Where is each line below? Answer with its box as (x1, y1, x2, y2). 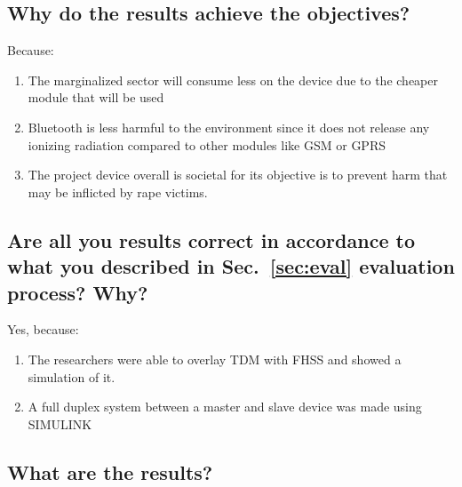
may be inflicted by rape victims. (28, 182, 208, 201)
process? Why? (7, 278, 148, 306)
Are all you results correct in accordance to (7, 226, 415, 253)
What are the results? (7, 458, 213, 485)
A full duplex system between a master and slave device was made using (28, 397, 422, 416)
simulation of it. (28, 367, 115, 386)
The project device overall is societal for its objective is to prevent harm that (28, 165, 448, 184)
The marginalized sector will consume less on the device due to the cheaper (28, 70, 438, 89)
